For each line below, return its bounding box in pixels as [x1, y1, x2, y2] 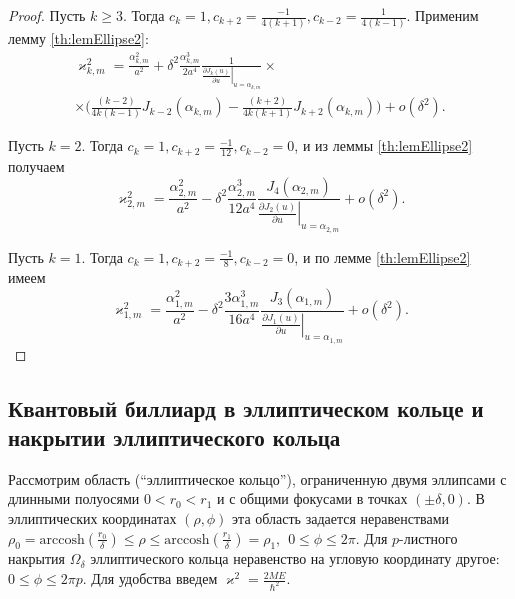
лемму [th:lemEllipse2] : [8, 28, 149, 49]
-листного [399, 527, 458, 548]
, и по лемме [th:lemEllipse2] [294, 246, 471, 267]
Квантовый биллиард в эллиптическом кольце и [8, 392, 484, 423]
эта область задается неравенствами [232, 508, 450, 529]
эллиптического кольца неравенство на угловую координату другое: [90, 548, 500, 569]
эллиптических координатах [8, 508, 177, 529]
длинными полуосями [8, 488, 140, 509]
